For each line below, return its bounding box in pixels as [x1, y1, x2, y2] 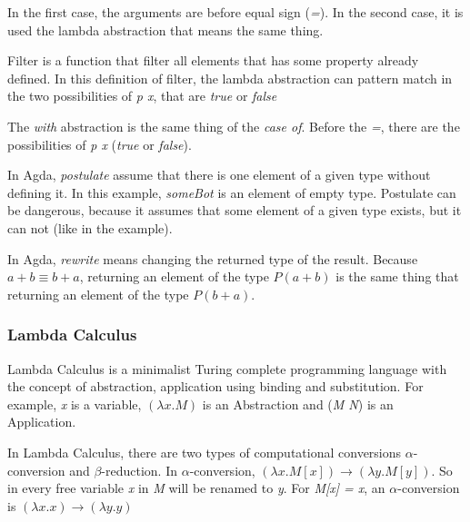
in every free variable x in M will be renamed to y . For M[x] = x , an [7, 478, 385, 497]
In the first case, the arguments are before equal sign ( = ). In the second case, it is [7, 3, 464, 21]
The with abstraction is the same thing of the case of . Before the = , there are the [7, 116, 460, 135]
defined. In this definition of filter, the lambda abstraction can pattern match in [7, 68, 453, 87]
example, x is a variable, [7, 394, 142, 413]
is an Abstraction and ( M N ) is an [202, 394, 394, 413]
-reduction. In [101, 460, 178, 479]
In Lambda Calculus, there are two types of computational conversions [7, 442, 402, 461]
